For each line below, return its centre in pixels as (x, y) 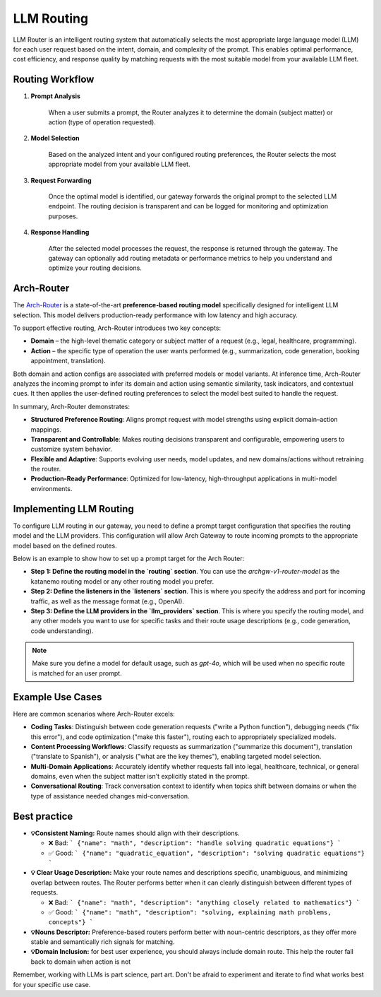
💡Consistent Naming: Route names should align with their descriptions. (135, 833)
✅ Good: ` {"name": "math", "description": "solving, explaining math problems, (190, 912)
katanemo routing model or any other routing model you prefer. (122, 581)
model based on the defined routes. (65, 545)
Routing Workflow (54, 79)
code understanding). (62, 631)
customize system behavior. (71, 449)
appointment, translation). (68, 361)
